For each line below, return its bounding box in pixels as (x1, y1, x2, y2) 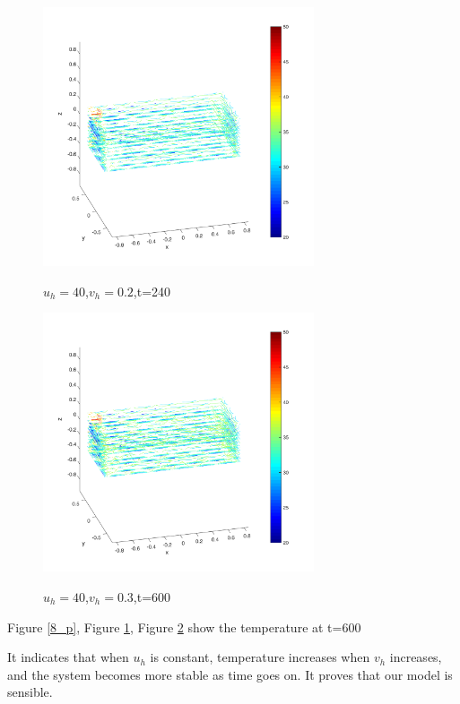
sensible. (7, 683, 53, 701)
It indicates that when (7, 648, 129, 666)
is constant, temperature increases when (150, 648, 370, 666)
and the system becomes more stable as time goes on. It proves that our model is (7, 665, 453, 683)
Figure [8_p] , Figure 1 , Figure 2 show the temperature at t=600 (7, 617, 361, 636)
